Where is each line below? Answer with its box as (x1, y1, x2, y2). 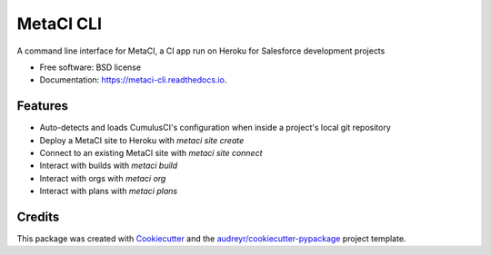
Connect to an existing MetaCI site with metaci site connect (39, 148, 263, 159)
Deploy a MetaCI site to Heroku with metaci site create (39, 134, 245, 145)
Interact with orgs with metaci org (39, 172, 166, 183)
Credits (16, 210, 60, 224)
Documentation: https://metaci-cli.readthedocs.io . (39, 74, 227, 85)
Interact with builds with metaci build (39, 160, 178, 172)
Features (16, 98, 68, 113)
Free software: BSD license (39, 62, 141, 73)
